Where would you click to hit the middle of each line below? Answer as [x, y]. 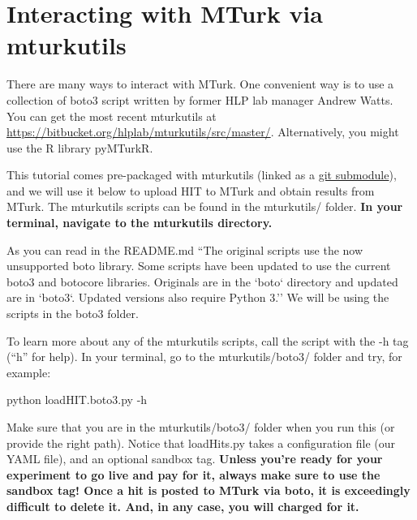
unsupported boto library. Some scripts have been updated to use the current [199, 266]
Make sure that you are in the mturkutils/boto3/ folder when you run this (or [201, 427]
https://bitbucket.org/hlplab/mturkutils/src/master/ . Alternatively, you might [203, 132]
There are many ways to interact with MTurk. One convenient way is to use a [200, 84]
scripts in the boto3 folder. [73, 314]
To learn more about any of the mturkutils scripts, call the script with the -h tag [208, 340]
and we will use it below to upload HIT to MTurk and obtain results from [191, 190]
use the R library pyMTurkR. [80, 147]
